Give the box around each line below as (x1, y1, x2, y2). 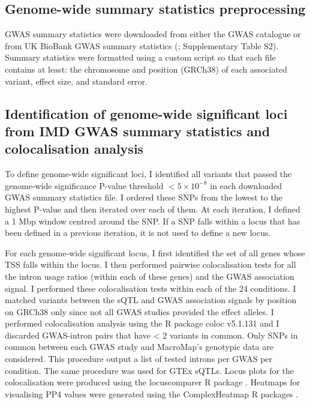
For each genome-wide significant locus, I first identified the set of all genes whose (5, 246, 305, 259)
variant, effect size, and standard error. (5, 74, 148, 87)
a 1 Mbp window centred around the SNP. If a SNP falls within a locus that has (5, 214, 300, 227)
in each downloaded (210, 179, 282, 191)
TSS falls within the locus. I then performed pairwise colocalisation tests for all (5, 258, 296, 271)
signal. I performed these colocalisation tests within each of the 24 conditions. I (5, 282, 296, 294)
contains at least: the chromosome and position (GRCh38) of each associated (5, 62, 287, 75)
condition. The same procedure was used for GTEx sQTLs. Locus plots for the (5, 364, 294, 376)
